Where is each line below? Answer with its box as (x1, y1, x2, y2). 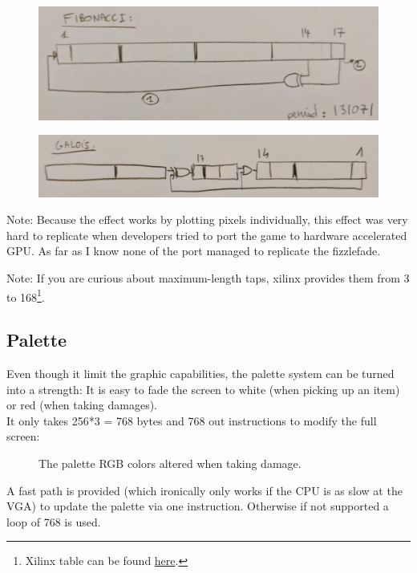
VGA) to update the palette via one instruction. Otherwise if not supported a (6, 498, 389, 514)
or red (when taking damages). (6, 396, 157, 413)
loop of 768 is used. (6, 513, 101, 530)
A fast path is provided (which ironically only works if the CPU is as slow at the (6, 482, 403, 498)
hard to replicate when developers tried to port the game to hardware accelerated (6, 226, 407, 243)
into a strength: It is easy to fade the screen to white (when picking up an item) (6, 380, 400, 397)
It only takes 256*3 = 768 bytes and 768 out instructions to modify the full (6, 412, 377, 429)
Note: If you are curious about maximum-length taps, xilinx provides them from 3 (6, 270, 410, 286)
